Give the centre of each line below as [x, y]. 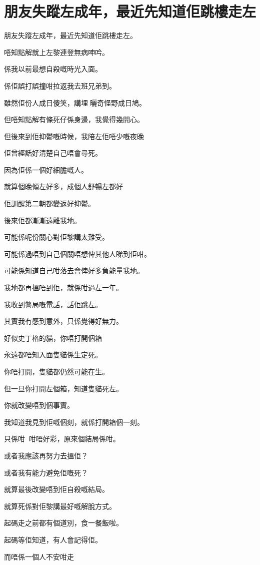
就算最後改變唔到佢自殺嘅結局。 [56, 489]
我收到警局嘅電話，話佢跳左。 [53, 304]
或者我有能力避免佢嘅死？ [46, 472]
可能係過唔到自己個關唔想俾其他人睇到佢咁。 [77, 253]
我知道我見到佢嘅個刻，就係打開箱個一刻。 [74, 422]
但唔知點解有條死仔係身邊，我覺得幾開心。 [74, 119]
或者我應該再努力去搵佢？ [46, 455]
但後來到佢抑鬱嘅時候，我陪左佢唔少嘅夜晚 [74, 136]
